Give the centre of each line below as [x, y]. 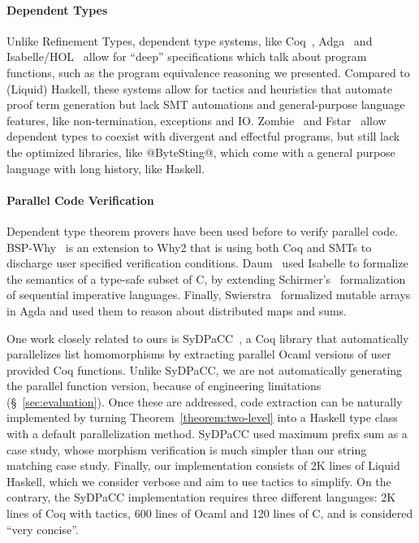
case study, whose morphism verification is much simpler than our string [187, 449]
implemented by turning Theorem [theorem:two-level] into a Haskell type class [202, 417]
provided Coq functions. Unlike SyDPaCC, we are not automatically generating [205, 369]
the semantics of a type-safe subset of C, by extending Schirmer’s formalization [206, 278]
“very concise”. [43, 529]
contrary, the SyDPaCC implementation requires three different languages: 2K [201, 497]
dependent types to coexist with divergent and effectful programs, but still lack [203, 136]
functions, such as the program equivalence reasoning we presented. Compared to [208, 72]
